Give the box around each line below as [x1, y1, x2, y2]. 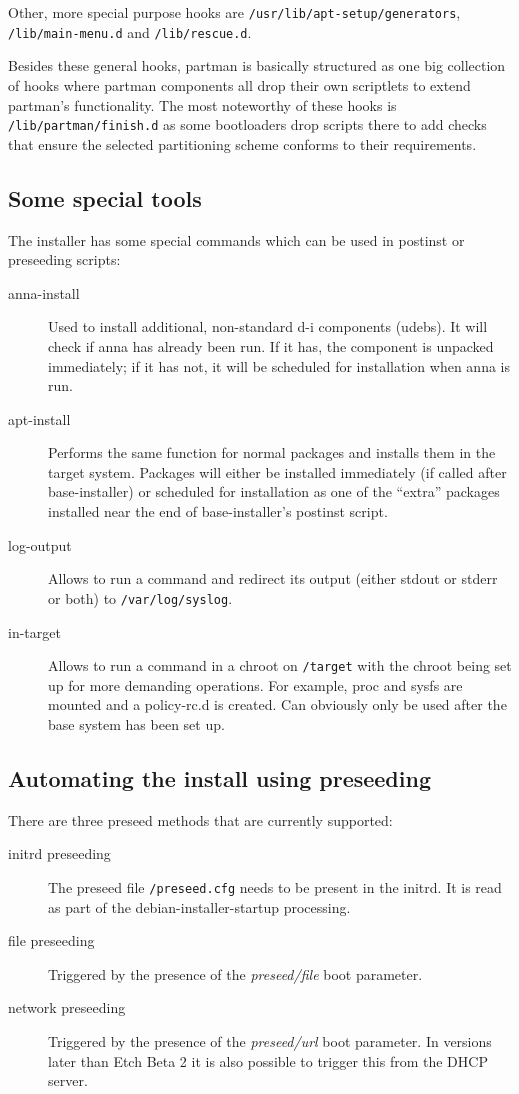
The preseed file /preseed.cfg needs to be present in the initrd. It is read [48, 876, 502, 897]
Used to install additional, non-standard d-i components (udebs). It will [48, 316, 488, 337]
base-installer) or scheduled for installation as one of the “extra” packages [48, 481, 500, 502]
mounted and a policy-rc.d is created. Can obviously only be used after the [48, 694, 507, 715]
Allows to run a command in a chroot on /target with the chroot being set [48, 655, 512, 676]
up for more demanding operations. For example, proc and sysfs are [48, 674, 463, 695]
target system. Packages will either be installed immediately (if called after [48, 461, 507, 482]
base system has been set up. [48, 713, 225, 734]
